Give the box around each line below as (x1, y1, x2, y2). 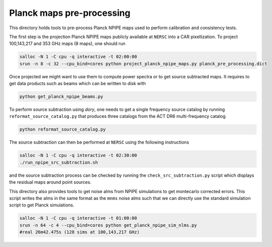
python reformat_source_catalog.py (19, 127, 106, 132)
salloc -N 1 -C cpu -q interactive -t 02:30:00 (19, 152, 137, 158)
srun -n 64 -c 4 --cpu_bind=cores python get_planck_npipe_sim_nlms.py (19, 222, 197, 228)
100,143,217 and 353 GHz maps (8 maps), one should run (9, 41, 126, 47)
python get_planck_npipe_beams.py (19, 94, 103, 99)
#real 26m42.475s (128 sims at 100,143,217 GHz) (19, 229, 140, 235)
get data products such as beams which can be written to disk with (9, 81, 146, 87)
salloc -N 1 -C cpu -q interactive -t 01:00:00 (19, 215, 137, 221)
